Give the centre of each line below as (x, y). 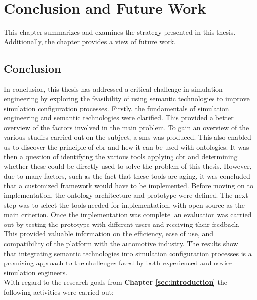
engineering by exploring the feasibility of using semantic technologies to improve (127, 98)
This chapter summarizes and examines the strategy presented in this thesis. (120, 32)
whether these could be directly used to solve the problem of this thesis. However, (128, 166)
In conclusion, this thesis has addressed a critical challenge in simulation (113, 89)
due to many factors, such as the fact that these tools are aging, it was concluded (127, 175)
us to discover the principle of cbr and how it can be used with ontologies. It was (127, 147)
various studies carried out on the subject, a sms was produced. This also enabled (128, 137)
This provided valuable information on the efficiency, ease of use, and (109, 234)
